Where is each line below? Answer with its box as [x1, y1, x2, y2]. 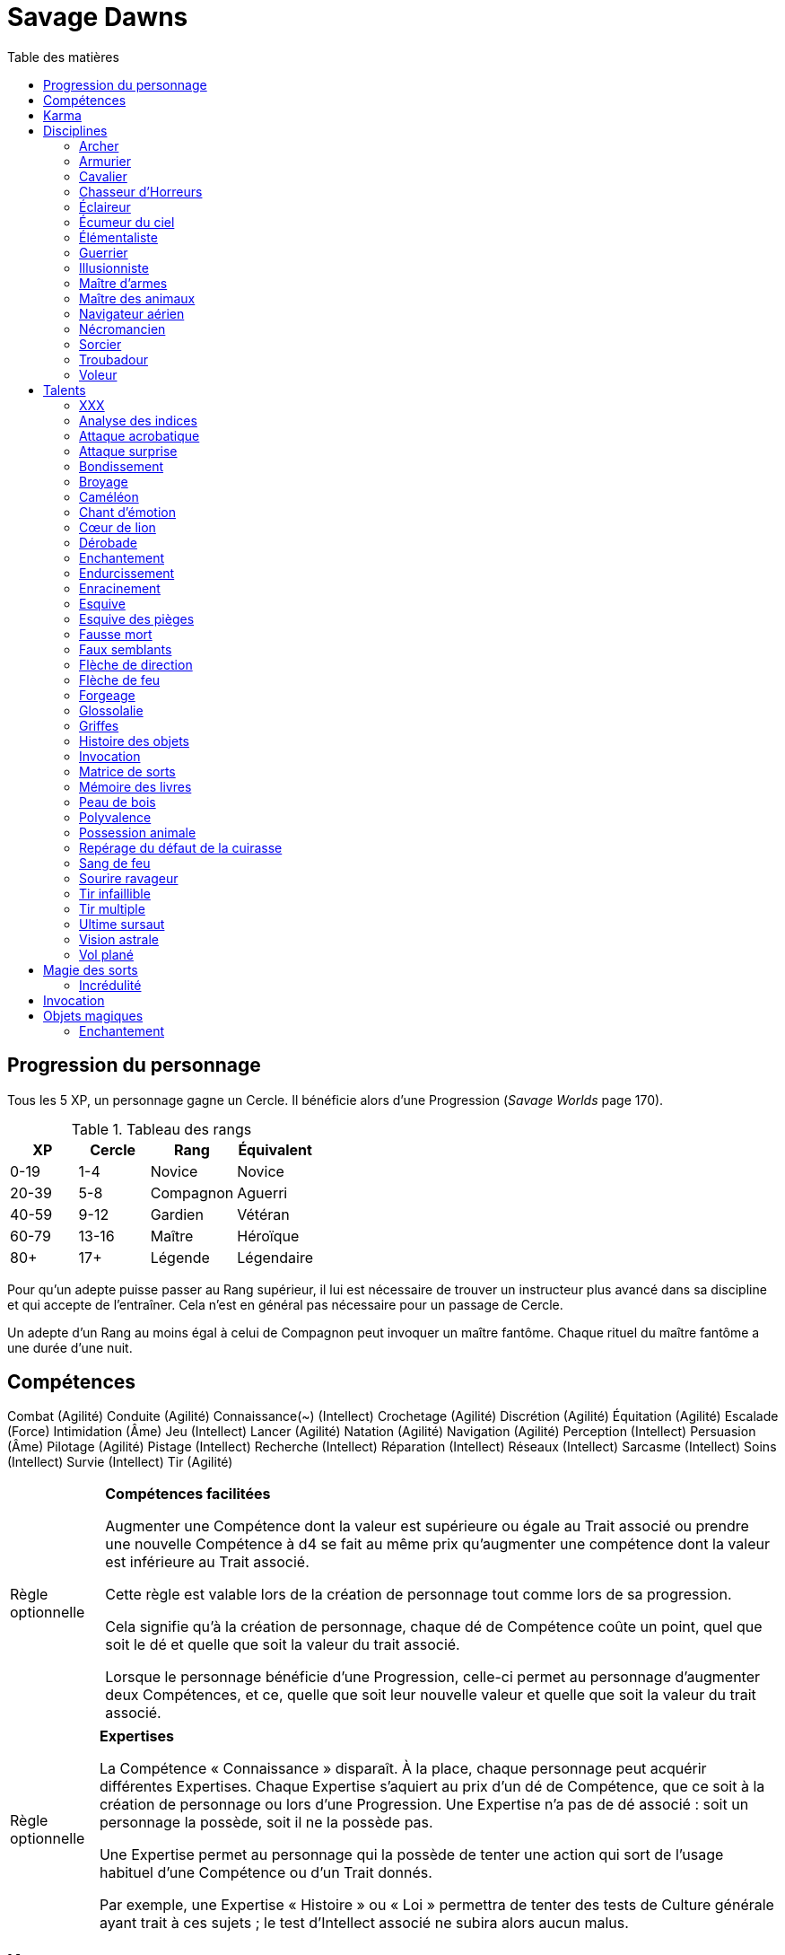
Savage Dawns [7, 2, 188, 32]
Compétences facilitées [105, 1485, 271, 1504]
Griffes [79, 717, 119, 733]
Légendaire [237, 1248, 313, 1267]
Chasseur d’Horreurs [79, 183, 203, 199]
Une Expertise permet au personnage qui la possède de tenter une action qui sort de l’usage [99, 1845, 724, 1864]
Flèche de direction [79, 656, 193, 672]
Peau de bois [79, 793, 156, 810]
